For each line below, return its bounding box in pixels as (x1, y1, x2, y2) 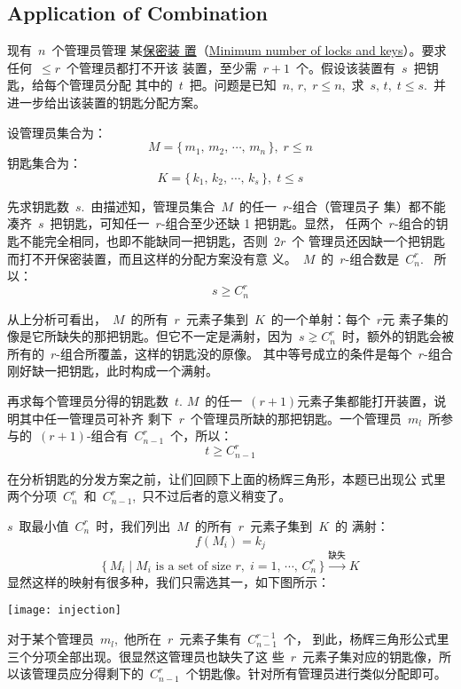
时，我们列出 (96, 516, 171, 535)
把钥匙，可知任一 (50, 214, 150, 233)
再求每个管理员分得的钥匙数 (7, 392, 168, 410)
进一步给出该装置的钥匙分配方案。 (7, 92, 206, 111)
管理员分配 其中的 (68, 75, 173, 94)
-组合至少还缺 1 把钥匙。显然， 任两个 (160, 214, 383, 233)
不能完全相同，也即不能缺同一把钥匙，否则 (19, 231, 268, 249)
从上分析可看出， (7, 309, 106, 328)
